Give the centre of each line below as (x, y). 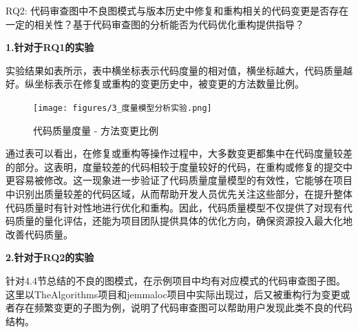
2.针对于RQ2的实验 (50, 257)
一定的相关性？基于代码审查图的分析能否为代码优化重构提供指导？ (155, 24)
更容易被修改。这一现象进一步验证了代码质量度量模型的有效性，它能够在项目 (179, 180)
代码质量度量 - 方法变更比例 (96, 130)
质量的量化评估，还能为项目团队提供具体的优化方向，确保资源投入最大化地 (183, 221)
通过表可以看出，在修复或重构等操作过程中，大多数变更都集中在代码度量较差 (179, 153)
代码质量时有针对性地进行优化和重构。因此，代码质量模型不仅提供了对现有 (174, 207)
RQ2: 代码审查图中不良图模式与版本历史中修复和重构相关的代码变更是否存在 (177, 10)
